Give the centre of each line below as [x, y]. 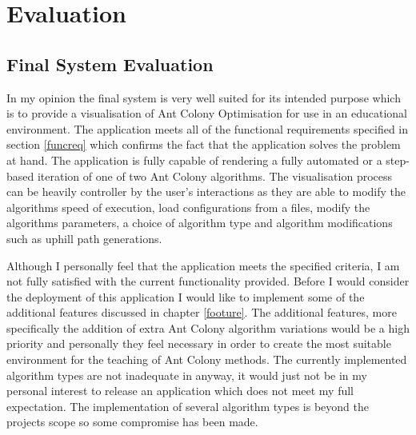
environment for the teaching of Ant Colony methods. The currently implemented [207, 359]
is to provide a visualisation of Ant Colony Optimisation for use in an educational [207, 113]
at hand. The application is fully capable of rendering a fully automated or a [194, 160]
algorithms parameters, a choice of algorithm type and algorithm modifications [200, 223]
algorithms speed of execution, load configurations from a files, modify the [188, 207]
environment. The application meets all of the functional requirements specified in [208, 128]
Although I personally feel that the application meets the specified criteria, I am [203, 265]
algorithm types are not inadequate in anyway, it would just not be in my [187, 375]
